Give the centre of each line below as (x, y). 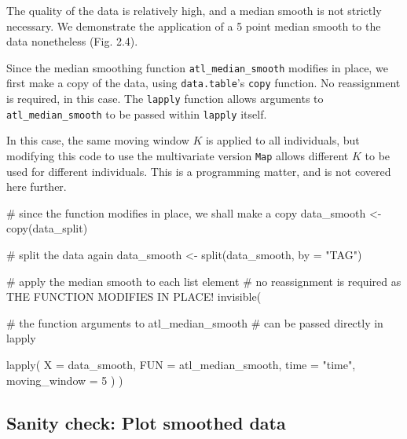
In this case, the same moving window (98, 140)
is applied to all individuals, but (282, 140)
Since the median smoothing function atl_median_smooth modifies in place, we (197, 67)
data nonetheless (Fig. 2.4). (72, 41)
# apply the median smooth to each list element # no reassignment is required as (204, 281)
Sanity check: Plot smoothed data (146, 422)
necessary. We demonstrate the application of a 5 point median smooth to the (194, 26)
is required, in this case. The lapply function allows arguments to (165, 99)
